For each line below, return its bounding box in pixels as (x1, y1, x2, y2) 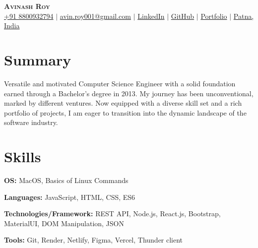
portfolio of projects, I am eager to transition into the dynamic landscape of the (4, 107, 247, 118)
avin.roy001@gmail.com (60, 10, 131, 21)
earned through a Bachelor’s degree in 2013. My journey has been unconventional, (4, 88, 254, 98)
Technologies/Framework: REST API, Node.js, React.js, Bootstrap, (4, 208, 221, 219)
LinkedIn (137, 10, 165, 21)
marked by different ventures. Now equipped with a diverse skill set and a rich (4, 98, 242, 108)
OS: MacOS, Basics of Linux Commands (4, 175, 129, 185)
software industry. (4, 117, 58, 127)
